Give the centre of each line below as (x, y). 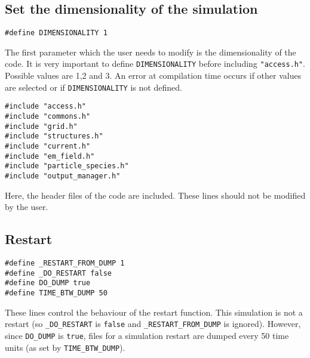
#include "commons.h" (48, 117)
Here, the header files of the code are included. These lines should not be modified (155, 195)
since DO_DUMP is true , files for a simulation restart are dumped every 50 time (147, 335)
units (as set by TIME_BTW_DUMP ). (65, 347)
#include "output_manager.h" (63, 176)
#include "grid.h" (41, 126)
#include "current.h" (48, 146)
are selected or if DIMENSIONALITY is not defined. (93, 87)
